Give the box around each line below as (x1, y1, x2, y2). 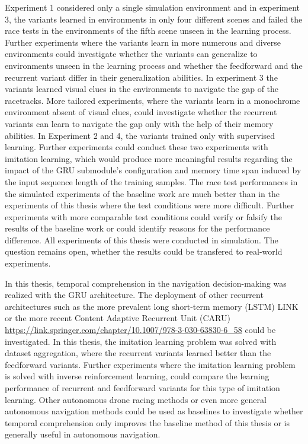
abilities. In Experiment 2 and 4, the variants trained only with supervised (5, 129, 275, 141)
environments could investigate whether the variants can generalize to (5, 47, 258, 60)
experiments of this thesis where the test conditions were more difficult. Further (5, 199, 294, 211)
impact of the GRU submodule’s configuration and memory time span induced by (5, 164, 301, 176)
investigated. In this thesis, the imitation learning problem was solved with (5, 335, 277, 347)
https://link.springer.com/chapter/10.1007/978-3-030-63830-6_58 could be (5, 324, 276, 336)
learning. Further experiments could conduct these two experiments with (5, 141, 268, 153)
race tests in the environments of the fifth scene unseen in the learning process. (5, 24, 291, 37)
